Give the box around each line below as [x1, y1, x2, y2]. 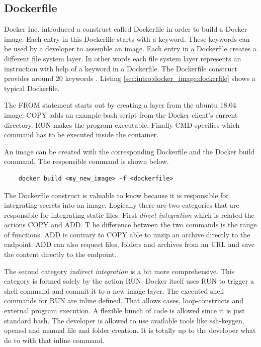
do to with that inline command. [4, 334, 105, 345]
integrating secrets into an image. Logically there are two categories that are [4, 200, 239, 210]
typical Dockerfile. [4, 82, 60, 93]
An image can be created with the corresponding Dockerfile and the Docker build [4, 146, 255, 156]
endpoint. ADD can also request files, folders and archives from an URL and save [4, 239, 254, 249]
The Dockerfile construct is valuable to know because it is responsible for [4, 190, 229, 200]
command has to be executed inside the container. [4, 129, 159, 140]
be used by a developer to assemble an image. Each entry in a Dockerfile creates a [4, 43, 257, 54]
